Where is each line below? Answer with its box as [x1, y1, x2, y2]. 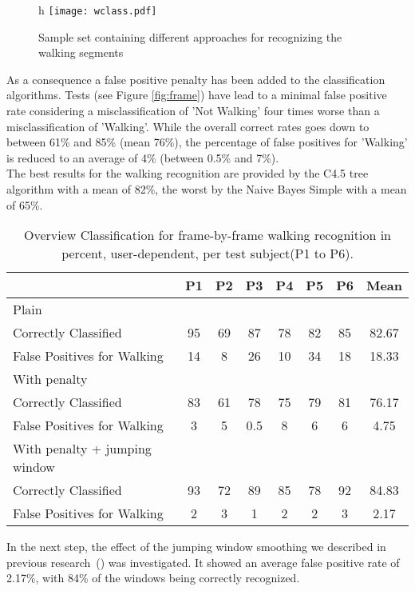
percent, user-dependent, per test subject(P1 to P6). [61, 244, 354, 263]
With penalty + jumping [13, 439, 152, 458]
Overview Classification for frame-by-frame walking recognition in [24, 226, 391, 245]
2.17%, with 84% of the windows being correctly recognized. [6, 569, 300, 586]
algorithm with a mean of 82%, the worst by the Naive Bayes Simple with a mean [6, 181, 407, 197]
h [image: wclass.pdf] [38, 2, 157, 18]
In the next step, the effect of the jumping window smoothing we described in [6, 538, 386, 555]
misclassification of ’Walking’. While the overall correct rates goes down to [6, 118, 370, 134]
